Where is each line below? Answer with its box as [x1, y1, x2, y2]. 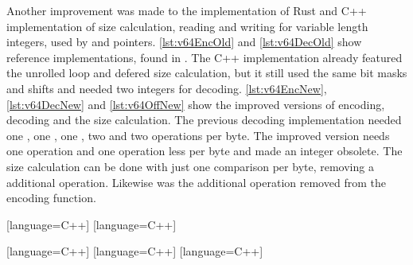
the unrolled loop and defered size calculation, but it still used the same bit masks [6, 64, 407, 81]
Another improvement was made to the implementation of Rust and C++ [6, 2, 367, 18]
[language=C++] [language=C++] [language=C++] [6, 243, 263, 259]
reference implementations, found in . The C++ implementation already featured [6, 49, 403, 65]
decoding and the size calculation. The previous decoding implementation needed [6, 111, 402, 128]
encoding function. [6, 189, 96, 206]
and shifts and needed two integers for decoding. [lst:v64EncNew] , [6, 80, 327, 96]
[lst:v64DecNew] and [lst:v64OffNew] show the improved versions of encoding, [6, 95, 385, 112]
